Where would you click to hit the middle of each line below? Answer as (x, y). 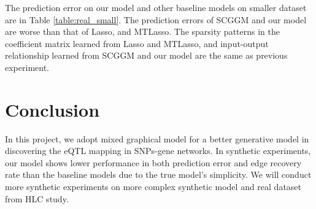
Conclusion (52, 109)
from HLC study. (37, 198)
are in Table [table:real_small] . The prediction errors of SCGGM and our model (156, 19)
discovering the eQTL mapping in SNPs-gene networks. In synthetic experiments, (158, 151)
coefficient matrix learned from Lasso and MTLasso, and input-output (137, 43)
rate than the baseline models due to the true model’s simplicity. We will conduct (158, 174)
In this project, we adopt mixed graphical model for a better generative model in (157, 138)
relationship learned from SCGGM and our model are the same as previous (146, 55)
